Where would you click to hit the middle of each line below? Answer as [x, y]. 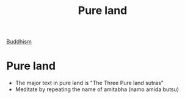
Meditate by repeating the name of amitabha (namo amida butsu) [97, 89]
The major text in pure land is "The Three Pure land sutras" [89, 83]
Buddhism [19, 42]
